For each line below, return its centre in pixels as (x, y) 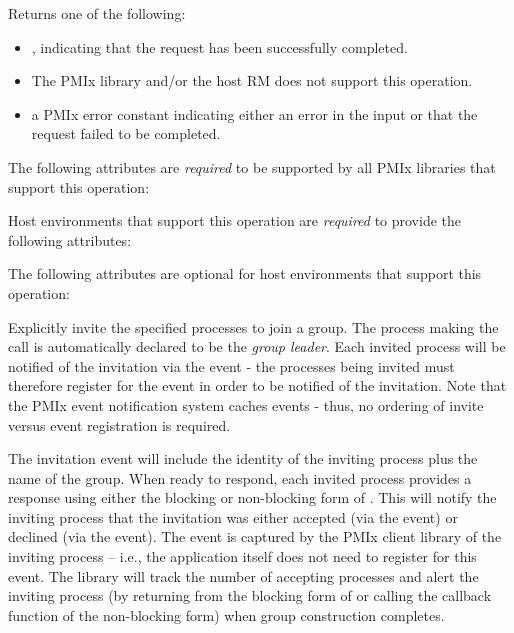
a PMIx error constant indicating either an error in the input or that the (254, 113)
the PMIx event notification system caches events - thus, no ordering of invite (246, 404)
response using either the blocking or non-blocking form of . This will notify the (252, 497)
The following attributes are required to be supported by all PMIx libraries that (252, 166)
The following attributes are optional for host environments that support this (245, 273)
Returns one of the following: (97, 13)
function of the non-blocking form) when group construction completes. (226, 614)
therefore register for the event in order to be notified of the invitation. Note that (257, 385)
